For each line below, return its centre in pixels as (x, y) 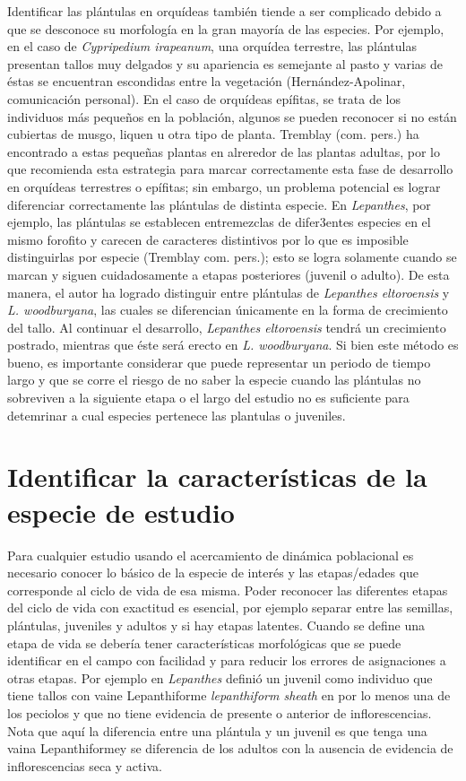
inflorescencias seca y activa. (85, 765)
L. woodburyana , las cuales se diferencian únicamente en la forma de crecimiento (228, 310)
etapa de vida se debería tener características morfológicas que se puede (204, 642)
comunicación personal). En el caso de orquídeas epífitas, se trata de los (204, 98)
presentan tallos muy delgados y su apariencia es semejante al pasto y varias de (225, 63)
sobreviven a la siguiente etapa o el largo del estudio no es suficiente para (208, 398)
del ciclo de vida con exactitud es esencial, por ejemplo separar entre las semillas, (230, 607)
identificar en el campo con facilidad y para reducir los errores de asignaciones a (227, 660)
